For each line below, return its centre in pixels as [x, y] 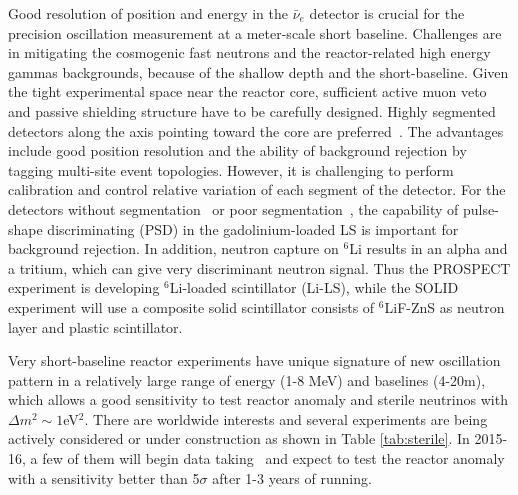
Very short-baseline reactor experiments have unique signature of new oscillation [254, 360]
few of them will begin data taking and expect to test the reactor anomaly [273, 458]
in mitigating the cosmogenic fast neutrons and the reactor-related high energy [249, 52]
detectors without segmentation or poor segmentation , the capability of [233, 208]
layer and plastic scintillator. [95, 326]
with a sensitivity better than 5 [104, 477]
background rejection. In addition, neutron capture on [173, 248]
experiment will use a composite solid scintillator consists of [191, 306]
